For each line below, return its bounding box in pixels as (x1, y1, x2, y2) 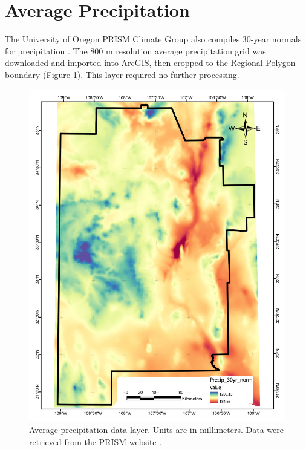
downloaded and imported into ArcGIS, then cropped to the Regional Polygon (5, 56, 296, 69)
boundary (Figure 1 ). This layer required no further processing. (5, 68, 239, 80)
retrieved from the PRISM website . (29, 435, 162, 448)
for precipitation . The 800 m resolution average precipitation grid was (5, 44, 266, 57)
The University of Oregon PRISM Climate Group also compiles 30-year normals (5, 33, 302, 45)
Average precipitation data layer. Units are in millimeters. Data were (29, 423, 284, 435)
